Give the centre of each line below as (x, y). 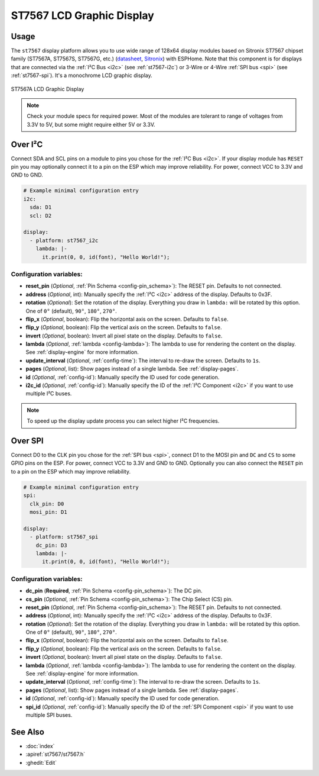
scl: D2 (41, 215)
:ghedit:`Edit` (41, 762)
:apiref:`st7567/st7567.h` (56, 754)
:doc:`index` (40, 746)
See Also (27, 732)
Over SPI (27, 441)
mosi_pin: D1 (48, 512)
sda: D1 (41, 207)
